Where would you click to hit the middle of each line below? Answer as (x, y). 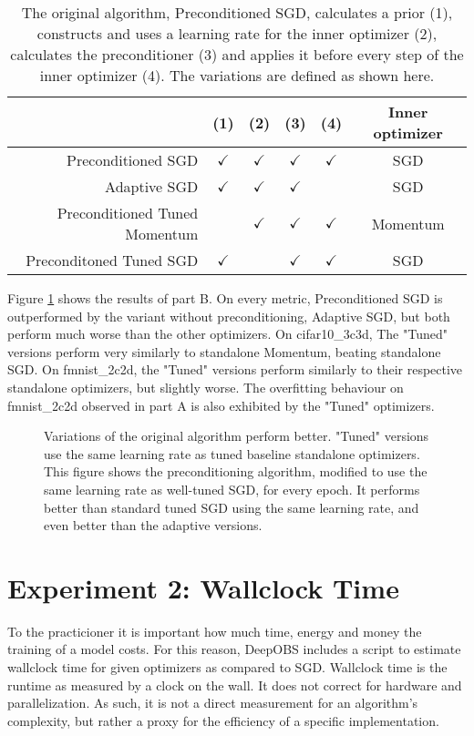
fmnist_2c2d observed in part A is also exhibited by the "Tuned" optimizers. (221, 405)
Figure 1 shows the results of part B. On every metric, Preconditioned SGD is (225, 298)
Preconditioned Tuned (128, 213)
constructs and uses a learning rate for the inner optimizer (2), (237, 33)
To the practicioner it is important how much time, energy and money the (215, 631)
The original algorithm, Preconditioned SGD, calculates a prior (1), (237, 12)
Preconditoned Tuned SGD (112, 260)
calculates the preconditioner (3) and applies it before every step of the (237, 54)
